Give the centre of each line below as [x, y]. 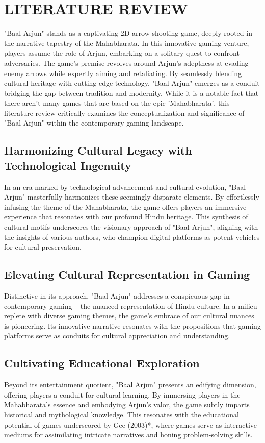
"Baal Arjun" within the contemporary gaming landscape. [94, 123]
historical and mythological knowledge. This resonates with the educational [122, 414]
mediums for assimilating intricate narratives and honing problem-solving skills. [128, 435]
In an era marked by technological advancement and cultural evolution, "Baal [125, 187]
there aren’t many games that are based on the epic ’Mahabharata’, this [117, 103]
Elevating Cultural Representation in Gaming [127, 274]
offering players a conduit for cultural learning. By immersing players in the [122, 394]
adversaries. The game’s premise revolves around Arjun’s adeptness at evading [126, 63]
